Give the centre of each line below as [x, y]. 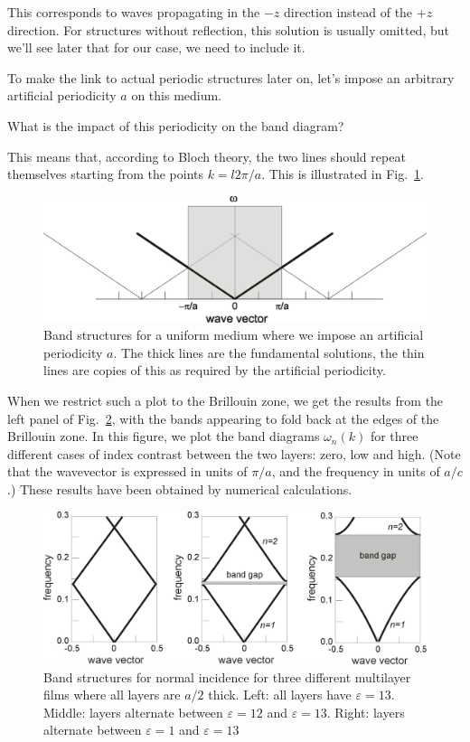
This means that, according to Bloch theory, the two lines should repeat [207, 156]
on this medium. [177, 95]
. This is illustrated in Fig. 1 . [343, 174]
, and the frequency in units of [356, 471]
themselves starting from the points [105, 174]
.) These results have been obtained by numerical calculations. [180, 489]
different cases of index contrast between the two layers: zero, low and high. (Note [234, 453]
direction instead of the [348, 12]
